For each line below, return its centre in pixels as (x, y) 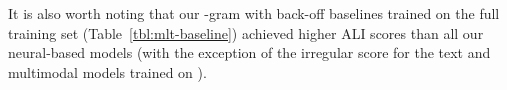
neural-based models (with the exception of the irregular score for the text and (249, 52)
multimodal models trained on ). (107, 71)
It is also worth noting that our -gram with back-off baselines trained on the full (254, 13)
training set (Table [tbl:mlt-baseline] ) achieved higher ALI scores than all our (246, 32)
